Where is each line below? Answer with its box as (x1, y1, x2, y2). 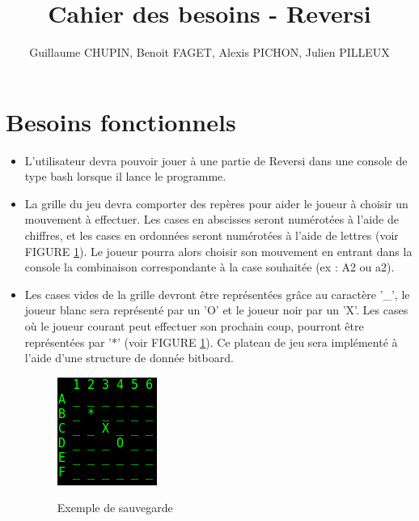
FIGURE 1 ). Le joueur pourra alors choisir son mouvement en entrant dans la (24, 242, 413, 259)
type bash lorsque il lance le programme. (24, 168, 226, 185)
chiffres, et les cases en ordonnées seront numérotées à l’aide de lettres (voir (24, 227, 399, 244)
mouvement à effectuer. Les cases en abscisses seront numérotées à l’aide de (24, 211, 399, 228)
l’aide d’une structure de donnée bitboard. (24, 349, 234, 366)
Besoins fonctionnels (6, 105, 236, 138)
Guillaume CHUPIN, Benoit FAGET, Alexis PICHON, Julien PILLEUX (29, 44, 390, 61)
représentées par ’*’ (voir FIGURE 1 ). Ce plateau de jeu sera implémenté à (24, 333, 398, 350)
